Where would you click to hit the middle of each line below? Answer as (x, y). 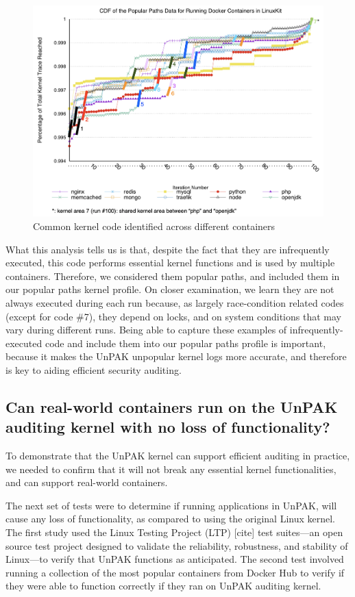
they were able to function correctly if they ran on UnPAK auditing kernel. (163, 586)
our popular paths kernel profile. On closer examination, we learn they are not (170, 289)
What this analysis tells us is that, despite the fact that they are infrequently (168, 249)
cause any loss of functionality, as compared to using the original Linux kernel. (170, 519)
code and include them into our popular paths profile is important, (185, 343)
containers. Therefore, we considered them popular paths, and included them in (173, 276)
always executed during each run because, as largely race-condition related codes (175, 302)
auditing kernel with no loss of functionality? (168, 427)
